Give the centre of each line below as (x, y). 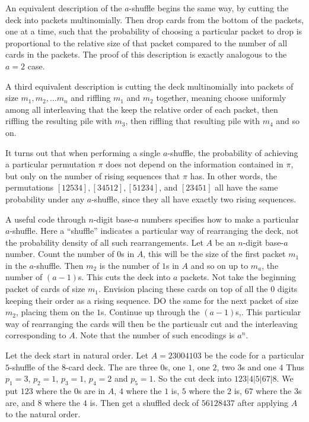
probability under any (45, 199)
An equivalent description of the (64, 8)
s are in (92, 391)
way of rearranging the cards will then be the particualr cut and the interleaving (152, 323)
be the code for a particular (254, 355)
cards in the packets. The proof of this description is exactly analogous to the (146, 54)
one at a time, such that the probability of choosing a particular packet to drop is (154, 31)
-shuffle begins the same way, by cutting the (209, 8)
